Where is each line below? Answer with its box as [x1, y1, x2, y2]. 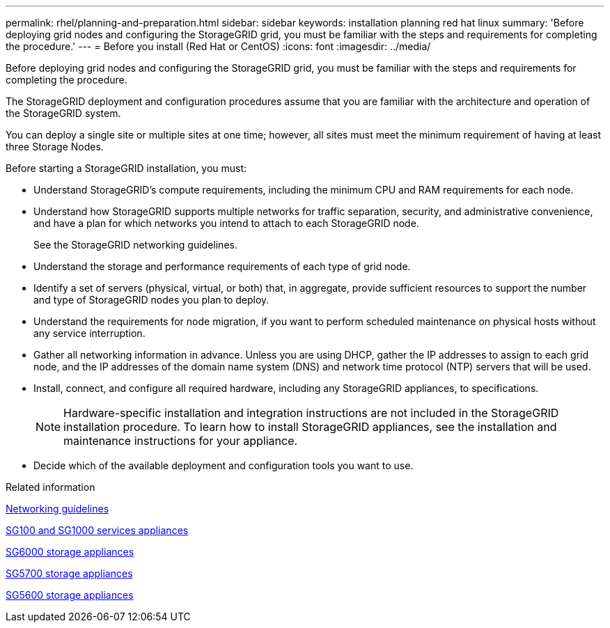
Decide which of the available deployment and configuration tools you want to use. [33, 460, 414, 471]
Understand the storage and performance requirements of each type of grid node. [33, 260, 411, 272]
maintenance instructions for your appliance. [63, 434, 298, 448]
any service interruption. [33, 327, 146, 339]
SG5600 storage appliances [6, 589, 134, 601]
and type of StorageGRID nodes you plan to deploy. [33, 294, 269, 306]
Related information [6, 481, 95, 493]
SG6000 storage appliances [6, 546, 134, 558]
